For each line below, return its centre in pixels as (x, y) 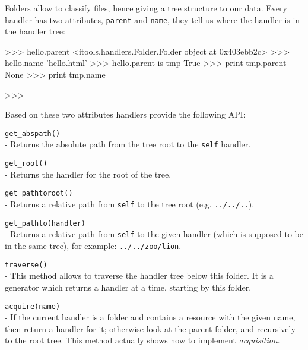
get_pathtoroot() (39, 193)
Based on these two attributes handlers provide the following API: (125, 114)
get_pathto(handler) (45, 223)
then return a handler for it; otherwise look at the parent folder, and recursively (150, 328)
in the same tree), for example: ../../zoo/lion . (93, 245)
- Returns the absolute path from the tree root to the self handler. (128, 144)
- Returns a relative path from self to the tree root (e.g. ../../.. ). (130, 204)
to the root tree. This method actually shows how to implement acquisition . (142, 340)
